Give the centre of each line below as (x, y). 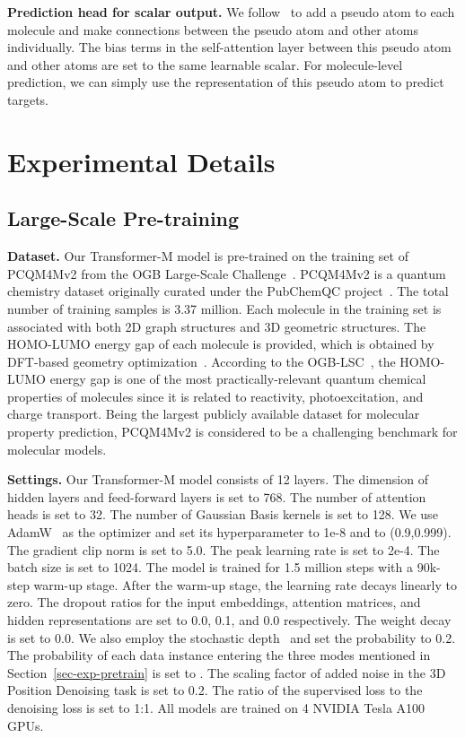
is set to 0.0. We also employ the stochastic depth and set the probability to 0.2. (232, 637)
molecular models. (57, 449)
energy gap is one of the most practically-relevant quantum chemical (238, 379)
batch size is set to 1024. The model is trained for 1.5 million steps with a (210, 567)
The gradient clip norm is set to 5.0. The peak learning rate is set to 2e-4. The (224, 549)
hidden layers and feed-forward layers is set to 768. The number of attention (217, 496)
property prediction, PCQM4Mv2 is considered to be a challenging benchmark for (232, 432)
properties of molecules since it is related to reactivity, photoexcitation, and (215, 396)
